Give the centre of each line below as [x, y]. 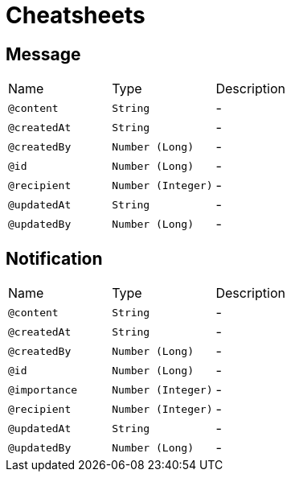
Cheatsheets [76, 15]
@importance [43, 389]
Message [43, 54]
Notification [54, 258]
